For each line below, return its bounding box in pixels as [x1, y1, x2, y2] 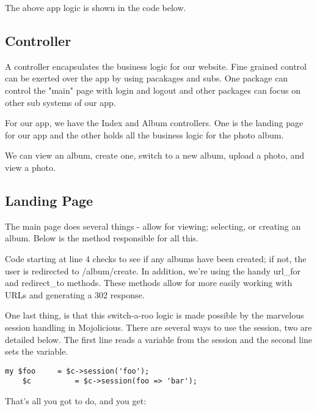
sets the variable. [5, 345, 68, 358]
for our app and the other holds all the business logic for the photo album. [5, 128, 284, 141]
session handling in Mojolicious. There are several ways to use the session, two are [5, 320, 312, 333]
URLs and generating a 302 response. [5, 288, 145, 301]
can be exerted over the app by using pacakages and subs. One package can [5, 72, 288, 85]
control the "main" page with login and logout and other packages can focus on [5, 83, 301, 96]
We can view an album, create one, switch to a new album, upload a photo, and [5, 149, 305, 162]
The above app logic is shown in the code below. [5, 1, 186, 13]
